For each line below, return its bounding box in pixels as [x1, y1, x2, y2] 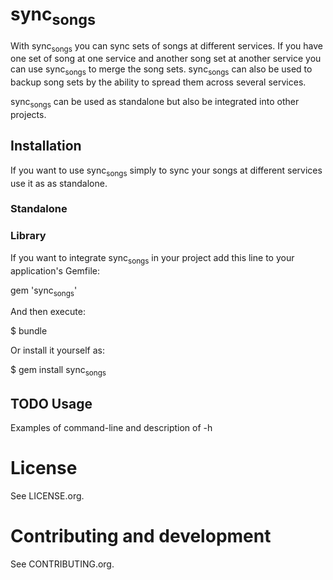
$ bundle [10, 325, 48, 337]
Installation [10, 138, 82, 155]
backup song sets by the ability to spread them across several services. [10, 76, 307, 88]
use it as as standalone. [10, 177, 108, 189]
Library [10, 229, 47, 243]
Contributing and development [10, 525, 272, 548]
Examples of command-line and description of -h [10, 421, 213, 433]
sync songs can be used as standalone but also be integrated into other [10, 96, 300, 110]
